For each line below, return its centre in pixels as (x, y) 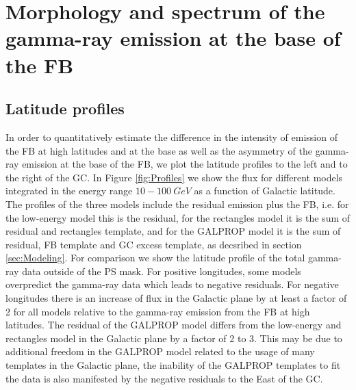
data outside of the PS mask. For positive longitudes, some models (162, 271)
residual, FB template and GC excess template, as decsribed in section (154, 244)
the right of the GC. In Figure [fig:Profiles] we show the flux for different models (174, 177)
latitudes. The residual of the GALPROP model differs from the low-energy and (174, 325)
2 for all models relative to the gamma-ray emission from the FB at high (158, 311)
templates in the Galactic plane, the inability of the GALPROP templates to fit (173, 365)
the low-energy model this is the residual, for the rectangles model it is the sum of (178, 217)
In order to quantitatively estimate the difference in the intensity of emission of (171, 136)
